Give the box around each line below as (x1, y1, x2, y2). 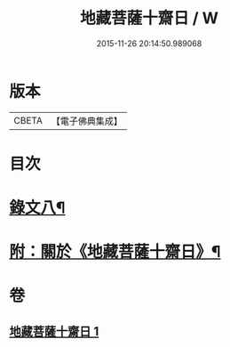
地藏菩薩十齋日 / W (79, 8, 219, 28)
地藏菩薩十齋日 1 (9, 324, 99, 339)
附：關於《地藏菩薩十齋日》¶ (9, 242, 221, 262)
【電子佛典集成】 (51, 115, 123, 127)
